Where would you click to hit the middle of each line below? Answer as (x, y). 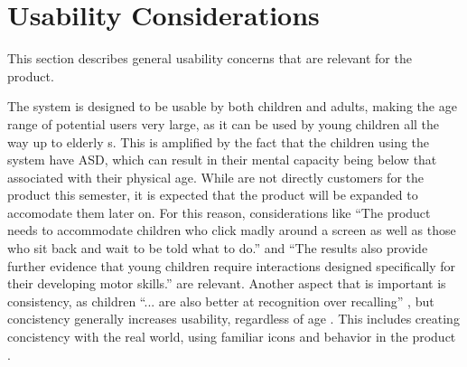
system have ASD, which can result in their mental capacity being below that (222, 160)
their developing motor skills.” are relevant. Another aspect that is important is (227, 283)
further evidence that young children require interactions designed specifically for (231, 265)
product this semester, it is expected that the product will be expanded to (213, 195)
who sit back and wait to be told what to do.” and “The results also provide (218, 248)
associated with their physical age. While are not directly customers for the (216, 177)
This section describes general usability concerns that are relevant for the (210, 58)
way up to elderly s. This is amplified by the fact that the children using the (219, 141)
